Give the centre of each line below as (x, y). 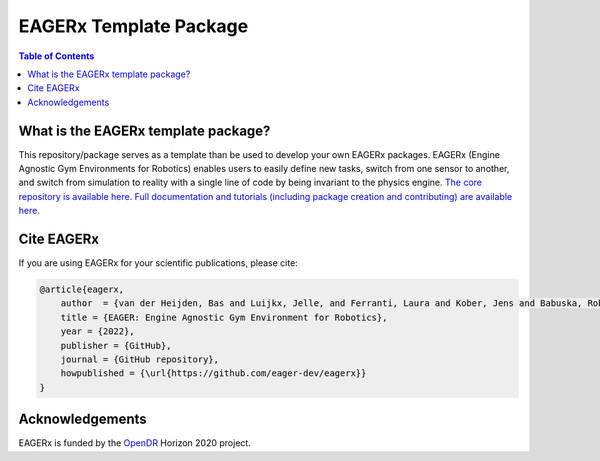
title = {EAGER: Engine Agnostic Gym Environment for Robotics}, (224, 317)
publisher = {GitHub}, (116, 345)
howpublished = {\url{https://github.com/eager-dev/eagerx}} (213, 373)
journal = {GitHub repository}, (140, 359)
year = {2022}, (97, 331)
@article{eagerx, (82, 289)
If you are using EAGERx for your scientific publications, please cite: (158, 263)
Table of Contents (56, 56)
